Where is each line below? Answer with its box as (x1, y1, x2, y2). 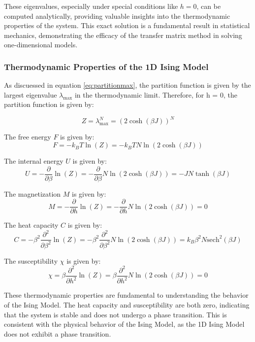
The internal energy (4, 156, 64, 166)
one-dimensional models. (4, 39, 78, 50)
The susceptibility (4, 255, 58, 266)
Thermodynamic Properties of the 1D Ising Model (4, 60, 209, 72)
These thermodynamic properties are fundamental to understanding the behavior (4, 290, 249, 300)
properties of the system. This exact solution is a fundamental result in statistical (4, 20, 250, 31)
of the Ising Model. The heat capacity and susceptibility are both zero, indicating (4, 299, 250, 309)
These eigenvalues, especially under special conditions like (4, 1, 178, 11)
